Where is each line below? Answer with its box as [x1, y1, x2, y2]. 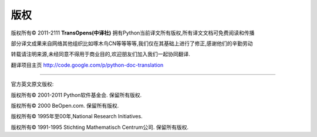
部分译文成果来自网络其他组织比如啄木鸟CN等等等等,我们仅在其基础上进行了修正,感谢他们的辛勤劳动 [11, 40, 253, 47]
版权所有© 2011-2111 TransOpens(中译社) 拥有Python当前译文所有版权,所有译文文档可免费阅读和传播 [11, 29, 255, 36]
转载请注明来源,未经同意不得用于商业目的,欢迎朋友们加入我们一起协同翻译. [11, 50, 191, 58]
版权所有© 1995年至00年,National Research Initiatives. [11, 113, 143, 120]
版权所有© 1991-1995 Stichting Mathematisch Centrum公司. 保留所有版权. [11, 124, 189, 131]
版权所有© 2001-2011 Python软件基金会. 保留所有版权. [11, 91, 142, 98]
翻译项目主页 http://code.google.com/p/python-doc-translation [11, 61, 164, 68]
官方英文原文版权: [11, 81, 54, 88]
